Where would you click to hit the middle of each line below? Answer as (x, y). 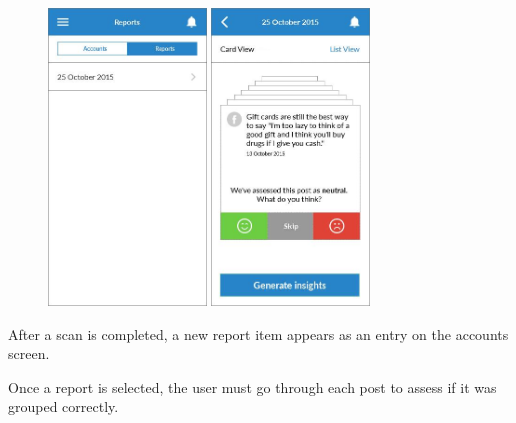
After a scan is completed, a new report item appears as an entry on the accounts (258, 333)
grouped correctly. (63, 406)
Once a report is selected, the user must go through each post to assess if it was (252, 386)
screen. (29, 353)
